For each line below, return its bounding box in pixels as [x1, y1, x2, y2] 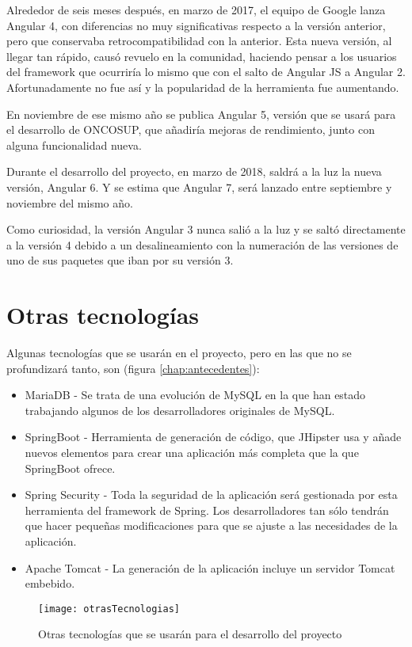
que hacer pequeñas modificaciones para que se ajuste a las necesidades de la [25, 517, 398, 534]
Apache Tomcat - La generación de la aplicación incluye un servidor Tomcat [25, 559, 395, 576]
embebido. [25, 575, 75, 592]
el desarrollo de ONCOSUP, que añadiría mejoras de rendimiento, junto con [6, 121, 375, 138]
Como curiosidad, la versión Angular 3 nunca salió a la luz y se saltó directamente [6, 221, 406, 238]
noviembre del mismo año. [6, 194, 133, 211]
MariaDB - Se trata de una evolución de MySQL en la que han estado [25, 386, 366, 403]
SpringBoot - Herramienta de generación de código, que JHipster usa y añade [25, 428, 402, 445]
